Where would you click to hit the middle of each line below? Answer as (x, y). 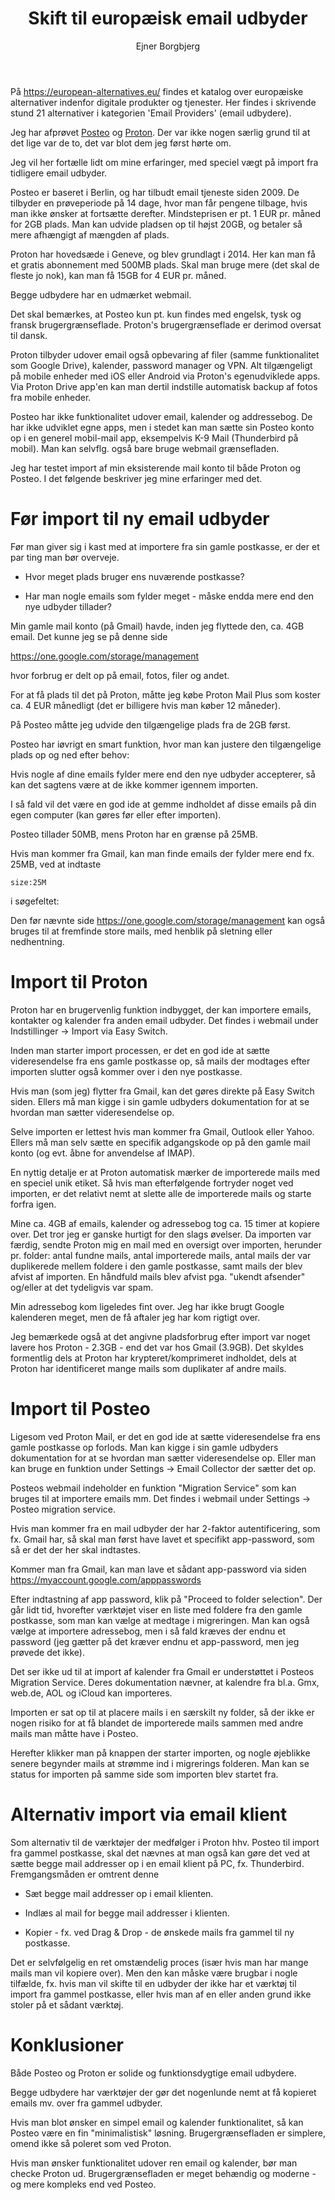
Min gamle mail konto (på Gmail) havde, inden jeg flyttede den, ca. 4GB (157, 626)
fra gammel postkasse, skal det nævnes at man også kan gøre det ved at (160, 1853)
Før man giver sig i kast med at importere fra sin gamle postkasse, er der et (165, 546)
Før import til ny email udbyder (140, 519)
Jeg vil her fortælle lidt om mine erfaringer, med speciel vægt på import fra (164, 162)
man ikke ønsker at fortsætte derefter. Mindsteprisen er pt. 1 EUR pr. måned (166, 213)
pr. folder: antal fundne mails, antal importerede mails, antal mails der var (161, 1255)
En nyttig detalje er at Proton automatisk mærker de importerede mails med (165, 1172)
